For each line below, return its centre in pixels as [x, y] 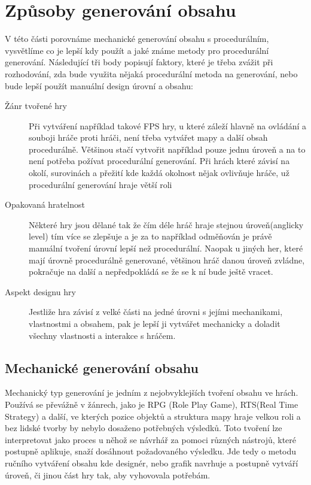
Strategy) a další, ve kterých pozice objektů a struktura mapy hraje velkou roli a [153, 416]
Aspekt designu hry [40, 291]
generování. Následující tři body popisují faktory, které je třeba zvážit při [139, 62]
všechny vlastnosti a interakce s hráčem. [102, 335]
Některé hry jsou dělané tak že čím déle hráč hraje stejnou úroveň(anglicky [166, 224]
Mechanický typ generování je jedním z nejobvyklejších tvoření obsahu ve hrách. [152, 392]
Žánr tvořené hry [36, 106]
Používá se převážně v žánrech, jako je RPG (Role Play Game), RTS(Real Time [152, 404]
